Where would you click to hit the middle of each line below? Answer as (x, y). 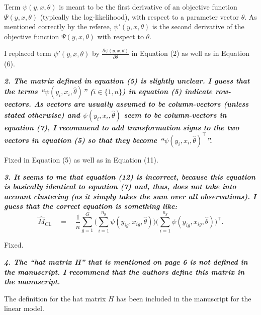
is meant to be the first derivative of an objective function (148, 7)
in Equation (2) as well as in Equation (190, 53)
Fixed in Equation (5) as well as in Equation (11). (81, 159)
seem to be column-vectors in (175, 114)
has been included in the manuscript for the (184, 298)
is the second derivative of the (198, 26)
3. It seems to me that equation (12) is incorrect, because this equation (130, 176)
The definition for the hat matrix (55, 298)
